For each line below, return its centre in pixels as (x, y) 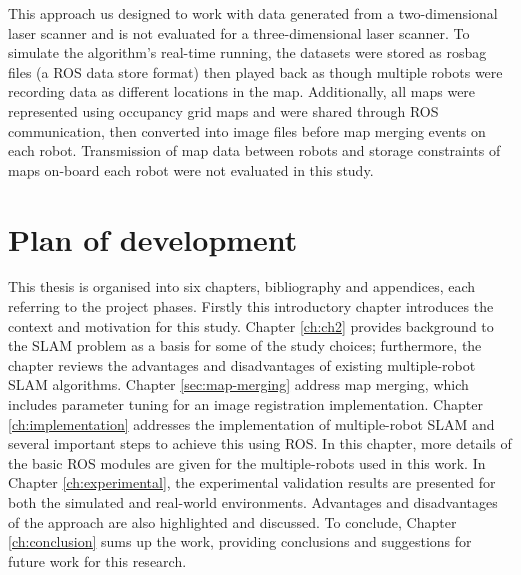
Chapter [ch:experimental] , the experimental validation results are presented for (252, 482)
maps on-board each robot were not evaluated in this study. (191, 169)
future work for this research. (97, 560)
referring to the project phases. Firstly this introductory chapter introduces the (251, 306)
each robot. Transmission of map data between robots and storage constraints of (254, 150)
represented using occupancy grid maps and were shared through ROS (223, 110)
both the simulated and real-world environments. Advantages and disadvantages (253, 502)
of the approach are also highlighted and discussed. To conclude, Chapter (232, 521)
